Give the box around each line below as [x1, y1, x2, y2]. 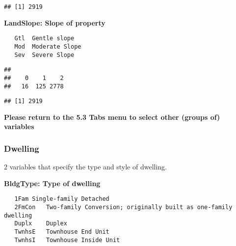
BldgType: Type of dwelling [4, 178, 101, 188]
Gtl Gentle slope [14, 35, 75, 42]
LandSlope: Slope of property [4, 17, 105, 27]
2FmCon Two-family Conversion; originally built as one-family [14, 204, 233, 211]
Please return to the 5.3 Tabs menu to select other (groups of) [4, 111, 220, 122]
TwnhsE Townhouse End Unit [14, 228, 109, 236]
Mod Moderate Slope [14, 43, 81, 50]
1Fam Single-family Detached [14, 195, 109, 203]
